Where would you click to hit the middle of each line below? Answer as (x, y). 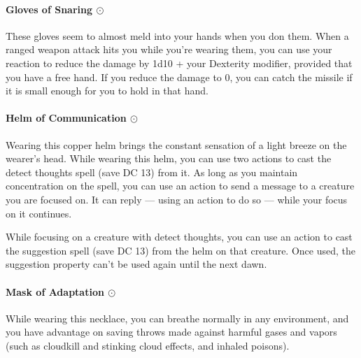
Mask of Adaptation (55, 291)
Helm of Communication (66, 118)
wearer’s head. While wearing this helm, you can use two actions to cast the (169, 158)
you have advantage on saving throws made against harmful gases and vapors (171, 332)
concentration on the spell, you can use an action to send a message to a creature (180, 186)
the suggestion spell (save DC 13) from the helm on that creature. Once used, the (180, 250)
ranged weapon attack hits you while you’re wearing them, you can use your (169, 49)
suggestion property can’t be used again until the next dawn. (136, 264)
